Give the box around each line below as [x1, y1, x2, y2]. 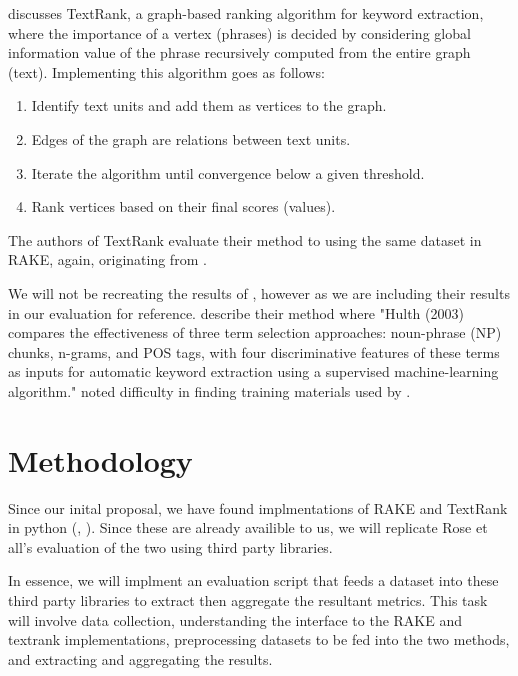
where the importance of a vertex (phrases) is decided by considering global [8, 22, 471, 43]
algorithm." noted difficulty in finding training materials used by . [8, 380, 411, 401]
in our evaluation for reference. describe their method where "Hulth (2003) [8, 302, 464, 323]
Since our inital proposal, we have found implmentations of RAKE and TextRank [8, 497, 508, 518]
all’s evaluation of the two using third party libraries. [8, 536, 333, 557]
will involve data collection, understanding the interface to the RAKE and [8, 609, 463, 630]
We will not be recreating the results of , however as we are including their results [8, 282, 510, 303]
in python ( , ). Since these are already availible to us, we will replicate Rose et [8, 517, 488, 538]
